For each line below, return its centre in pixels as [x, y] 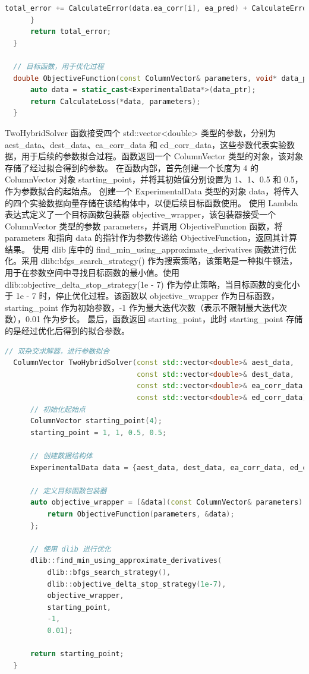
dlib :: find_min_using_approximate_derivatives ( [126, 561]
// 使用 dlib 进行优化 [70, 549]
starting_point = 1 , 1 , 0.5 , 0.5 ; [98, 432]
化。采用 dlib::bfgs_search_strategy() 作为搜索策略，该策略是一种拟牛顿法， [151, 261]
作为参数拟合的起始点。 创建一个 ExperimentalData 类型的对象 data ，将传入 [152, 190]
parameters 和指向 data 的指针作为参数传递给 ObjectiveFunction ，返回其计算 [151, 237]
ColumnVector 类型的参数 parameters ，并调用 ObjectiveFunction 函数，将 [144, 226]
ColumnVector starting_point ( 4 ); [96, 421]
